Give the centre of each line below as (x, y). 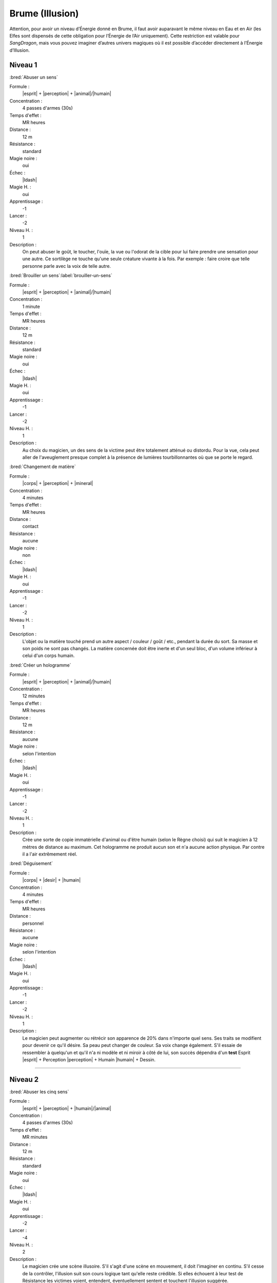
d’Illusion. (20, 50)
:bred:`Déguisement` (31, 863)
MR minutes (35, 1137)
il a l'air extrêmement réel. (50, 854)
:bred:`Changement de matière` (43, 466)
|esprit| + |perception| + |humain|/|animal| (67, 1108)
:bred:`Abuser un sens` (34, 77)
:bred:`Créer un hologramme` (40, 665)
